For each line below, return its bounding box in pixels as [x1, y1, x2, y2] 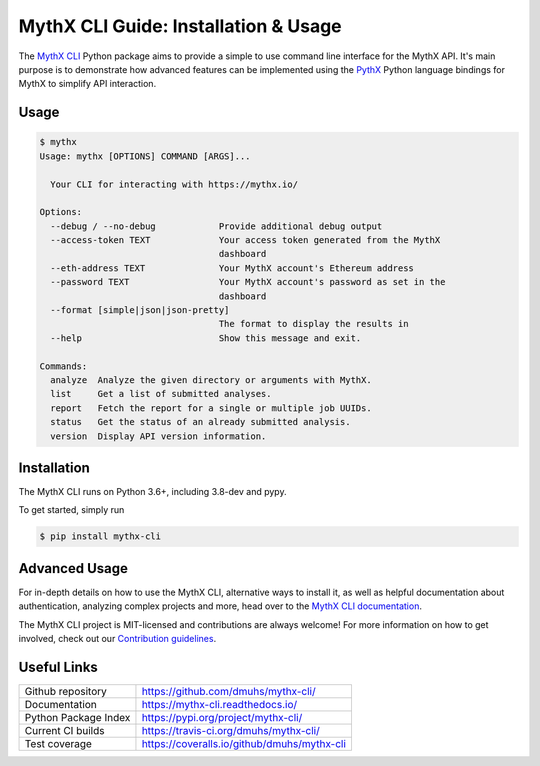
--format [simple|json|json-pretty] [50, 305, 230, 316]
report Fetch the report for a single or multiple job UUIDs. [50, 402, 372, 414]
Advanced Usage [18, 560, 129, 577]
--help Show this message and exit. [50, 332, 362, 344]
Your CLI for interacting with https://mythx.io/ [50, 178, 299, 190]
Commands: [39, 360, 88, 372]
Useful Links [18, 658, 99, 675]
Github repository [24, 684, 107, 698]
